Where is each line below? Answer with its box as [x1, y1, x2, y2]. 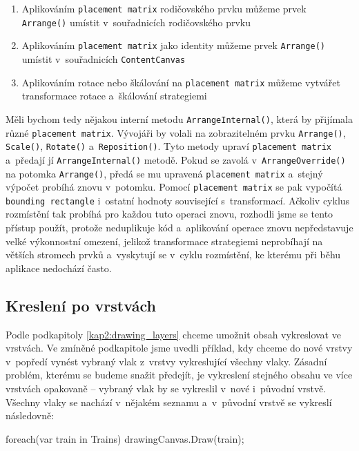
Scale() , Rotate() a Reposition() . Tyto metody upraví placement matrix [6, 139, 332, 153]
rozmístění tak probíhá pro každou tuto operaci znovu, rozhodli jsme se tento [6, 207, 333, 221]
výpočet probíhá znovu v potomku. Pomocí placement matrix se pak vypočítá [6, 180, 342, 194]
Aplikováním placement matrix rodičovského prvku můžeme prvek [21, 1, 307, 15]
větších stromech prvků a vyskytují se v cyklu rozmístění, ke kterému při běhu [6, 247, 341, 262]
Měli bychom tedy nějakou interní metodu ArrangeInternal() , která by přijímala [6, 111, 353, 126]
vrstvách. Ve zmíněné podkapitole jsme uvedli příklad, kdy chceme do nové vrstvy [6, 340, 353, 355]
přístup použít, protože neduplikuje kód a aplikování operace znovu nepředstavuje [6, 220, 353, 235]
